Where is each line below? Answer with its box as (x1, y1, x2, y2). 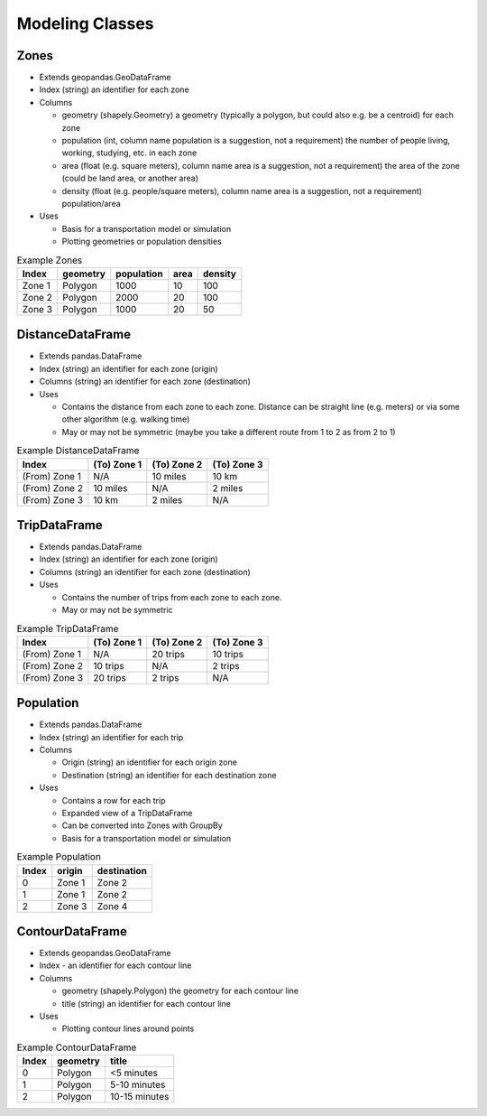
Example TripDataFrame (16, 622, 119, 635)
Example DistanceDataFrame (16, 444, 140, 457)
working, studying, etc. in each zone (61, 147, 198, 158)
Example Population (16, 851, 101, 863)
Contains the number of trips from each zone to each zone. (61, 591, 282, 602)
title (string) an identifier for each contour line (61, 998, 232, 1009)
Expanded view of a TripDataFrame (61, 808, 193, 819)
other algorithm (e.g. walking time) (61, 414, 190, 424)
